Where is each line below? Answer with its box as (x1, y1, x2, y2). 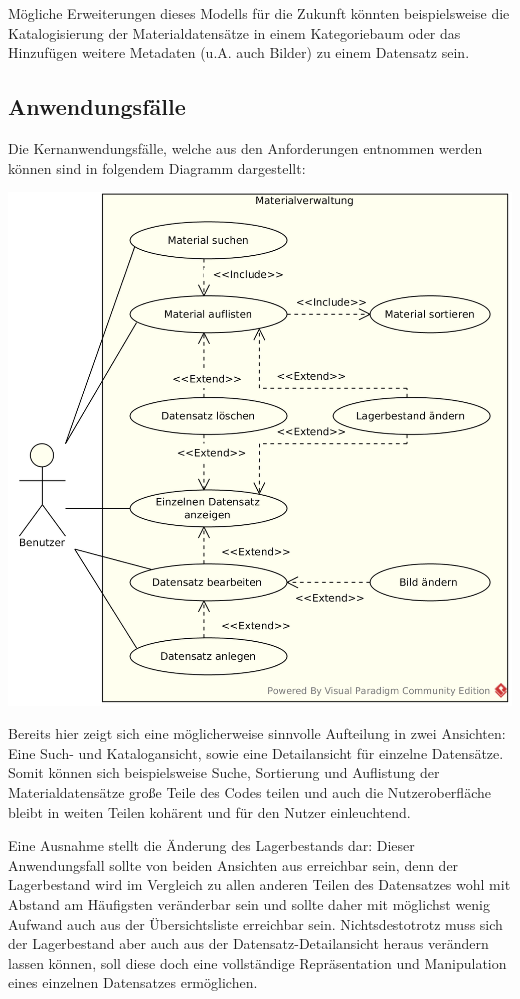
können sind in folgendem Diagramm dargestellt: (8, 157, 306, 178)
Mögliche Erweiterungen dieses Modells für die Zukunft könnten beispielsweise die (8, 3, 510, 23)
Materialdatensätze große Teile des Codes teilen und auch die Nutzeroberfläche (8, 782, 491, 803)
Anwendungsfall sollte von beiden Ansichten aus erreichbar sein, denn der (8, 854, 459, 875)
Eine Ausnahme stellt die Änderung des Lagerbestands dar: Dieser (8, 835, 415, 856)
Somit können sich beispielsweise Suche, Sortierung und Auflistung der (8, 762, 440, 783)
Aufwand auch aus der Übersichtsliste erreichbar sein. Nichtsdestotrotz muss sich (8, 913, 503, 934)
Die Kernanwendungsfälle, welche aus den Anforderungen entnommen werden (8, 137, 483, 158)
